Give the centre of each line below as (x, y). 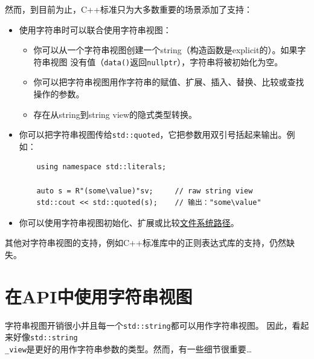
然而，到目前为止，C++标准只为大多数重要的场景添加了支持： (129, 9)
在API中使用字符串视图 (99, 296)
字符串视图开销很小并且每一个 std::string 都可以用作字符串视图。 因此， (149, 325)
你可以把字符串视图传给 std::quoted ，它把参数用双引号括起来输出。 (153, 134)
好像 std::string (45, 337)
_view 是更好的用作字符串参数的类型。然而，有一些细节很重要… (129, 349)
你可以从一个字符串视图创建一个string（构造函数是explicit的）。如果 (165, 50)
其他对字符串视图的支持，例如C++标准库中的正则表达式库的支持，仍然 (146, 243)
